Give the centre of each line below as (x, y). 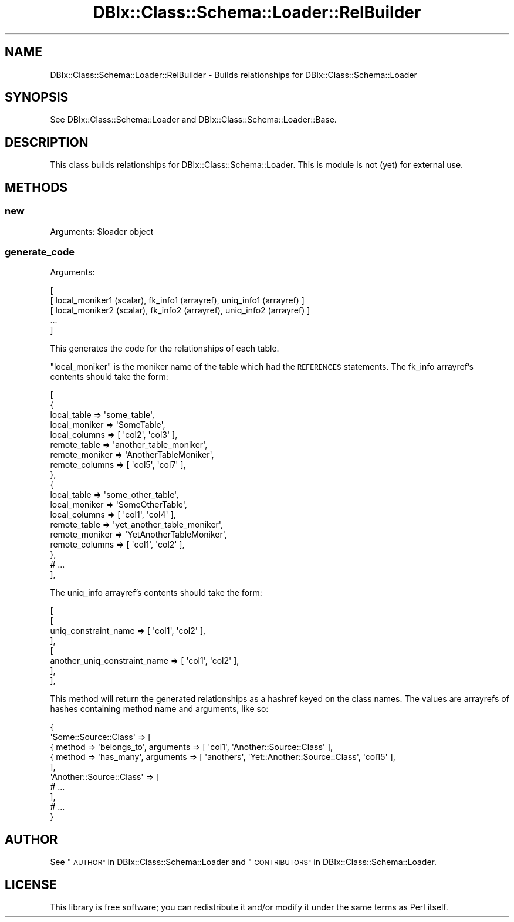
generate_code (40, 251)
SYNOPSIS (37, 97)
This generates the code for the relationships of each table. (165, 349)
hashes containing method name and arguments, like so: (159, 709)
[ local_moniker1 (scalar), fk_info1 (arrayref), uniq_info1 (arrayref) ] (177, 300)
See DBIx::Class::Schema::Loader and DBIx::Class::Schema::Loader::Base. (193, 120)
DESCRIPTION (47, 142)
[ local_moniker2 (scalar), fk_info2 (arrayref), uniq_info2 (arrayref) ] (180, 310)
